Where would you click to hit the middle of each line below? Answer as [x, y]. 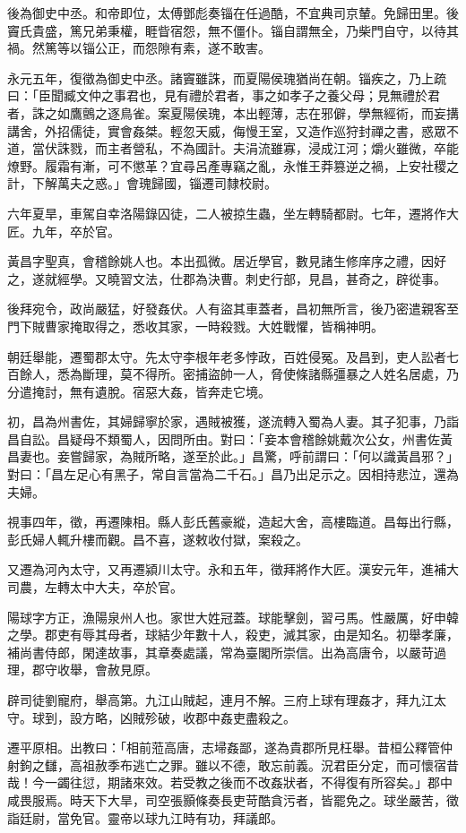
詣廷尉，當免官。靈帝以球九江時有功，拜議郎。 [145, 817]
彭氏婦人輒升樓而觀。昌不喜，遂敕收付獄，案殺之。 [158, 539]
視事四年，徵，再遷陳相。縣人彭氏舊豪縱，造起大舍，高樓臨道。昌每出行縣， [233, 522]
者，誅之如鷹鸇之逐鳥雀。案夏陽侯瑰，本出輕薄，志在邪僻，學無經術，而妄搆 [233, 112]
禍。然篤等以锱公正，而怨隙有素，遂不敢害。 [139, 48]
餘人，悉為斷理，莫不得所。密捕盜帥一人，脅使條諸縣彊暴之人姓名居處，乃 [239, 374]
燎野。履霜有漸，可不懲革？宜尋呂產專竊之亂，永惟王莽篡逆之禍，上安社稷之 [233, 165]
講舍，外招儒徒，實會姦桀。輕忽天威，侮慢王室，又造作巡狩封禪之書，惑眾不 [233, 130]
